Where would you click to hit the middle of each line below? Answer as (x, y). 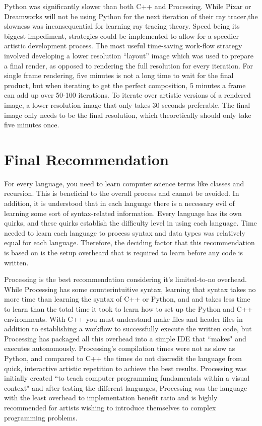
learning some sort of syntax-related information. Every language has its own (123, 213)
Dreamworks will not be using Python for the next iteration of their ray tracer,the (131, 16)
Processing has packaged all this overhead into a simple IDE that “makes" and (125, 338)
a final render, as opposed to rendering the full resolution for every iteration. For (128, 65)
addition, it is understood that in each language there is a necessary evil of (119, 203)
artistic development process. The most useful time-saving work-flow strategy (123, 46)
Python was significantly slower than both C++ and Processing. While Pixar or (128, 6)
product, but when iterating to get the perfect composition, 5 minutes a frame (125, 85)
